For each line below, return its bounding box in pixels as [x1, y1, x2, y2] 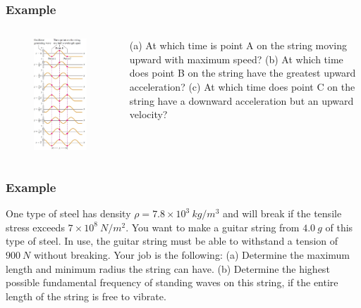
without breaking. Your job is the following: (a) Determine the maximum [34, 247, 350, 262]
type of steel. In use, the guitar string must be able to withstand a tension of [6, 233, 338, 248]
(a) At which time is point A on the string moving [129, 38, 347, 53]
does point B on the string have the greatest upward [129, 65, 356, 80]
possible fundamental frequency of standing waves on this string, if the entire [6, 275, 338, 290]
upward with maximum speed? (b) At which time [129, 51, 343, 66]
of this [325, 219, 353, 234]
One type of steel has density [6, 206, 131, 221]
